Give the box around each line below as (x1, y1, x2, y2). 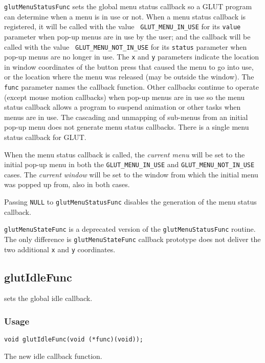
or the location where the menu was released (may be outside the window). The (4, 71, 254, 82)
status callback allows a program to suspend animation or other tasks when (4, 102, 241, 112)
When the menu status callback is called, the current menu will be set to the (4, 149, 245, 159)
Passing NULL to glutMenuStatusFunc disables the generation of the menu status (4, 196, 257, 207)
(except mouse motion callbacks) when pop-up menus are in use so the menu (4, 91, 245, 102)
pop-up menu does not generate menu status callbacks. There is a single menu (4, 122, 249, 132)
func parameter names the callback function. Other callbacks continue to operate (4, 82, 259, 92)
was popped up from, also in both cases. (4, 179, 130, 190)
